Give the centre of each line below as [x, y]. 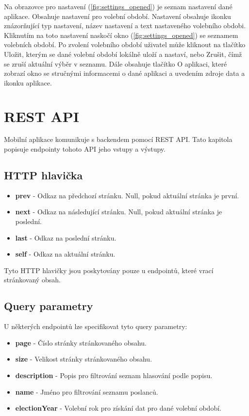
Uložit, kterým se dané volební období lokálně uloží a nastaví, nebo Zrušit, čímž [123, 54]
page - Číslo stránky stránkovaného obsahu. [81, 342]
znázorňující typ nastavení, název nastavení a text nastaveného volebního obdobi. [125, 26]
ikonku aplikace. [28, 82]
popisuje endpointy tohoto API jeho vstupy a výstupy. [85, 149]
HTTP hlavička [43, 175]
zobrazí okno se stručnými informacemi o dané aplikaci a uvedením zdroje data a [124, 73]
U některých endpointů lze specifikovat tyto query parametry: [96, 326]
